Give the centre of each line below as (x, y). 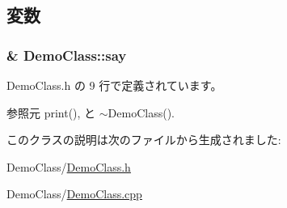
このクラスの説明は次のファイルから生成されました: (144, 140)
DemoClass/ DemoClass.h (69, 166)
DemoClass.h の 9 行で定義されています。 (114, 85)
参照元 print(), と (51, 112)
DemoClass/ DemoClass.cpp (74, 194)
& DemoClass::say (67, 55)
